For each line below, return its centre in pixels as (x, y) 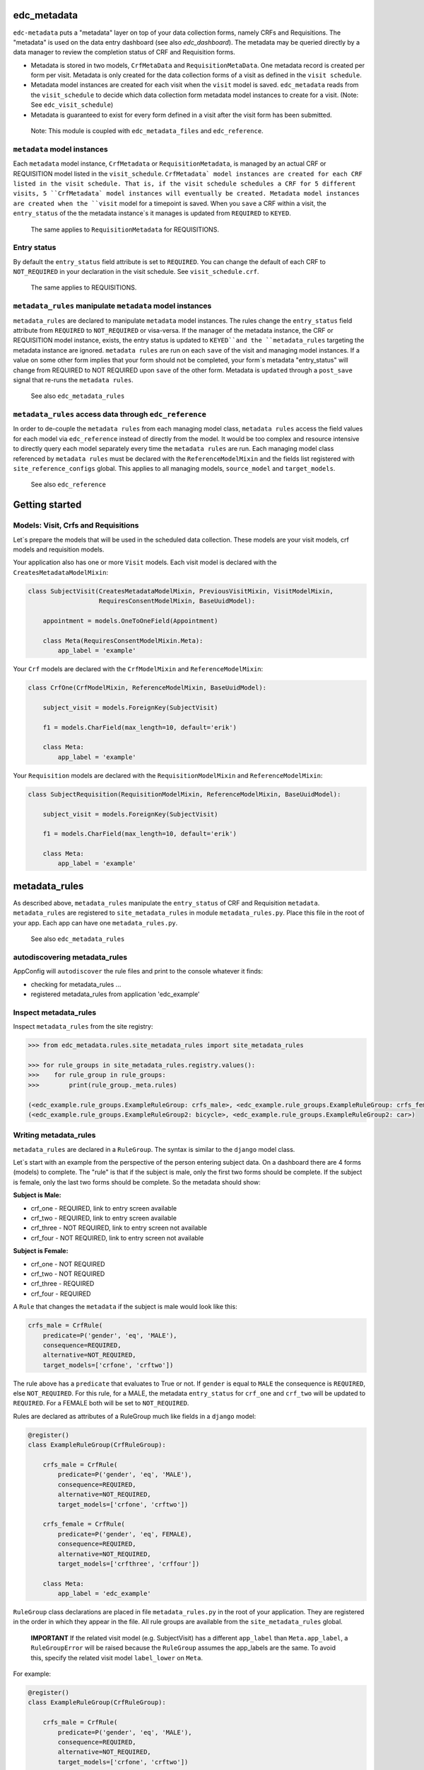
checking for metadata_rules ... (76, 984)
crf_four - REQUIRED (61, 1294)
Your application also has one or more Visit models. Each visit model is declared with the (145, 562)
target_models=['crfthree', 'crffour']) (129, 1564)
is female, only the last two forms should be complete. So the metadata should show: (137, 1182)
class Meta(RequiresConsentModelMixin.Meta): (123, 640)
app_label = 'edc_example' (104, 1594)
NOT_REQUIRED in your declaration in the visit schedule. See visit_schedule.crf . (136, 272)
